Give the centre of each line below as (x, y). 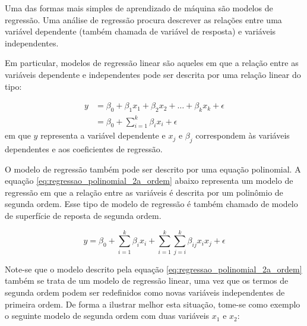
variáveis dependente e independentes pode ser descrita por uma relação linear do (153, 74)
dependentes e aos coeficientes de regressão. (84, 149)
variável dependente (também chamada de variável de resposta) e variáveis (140, 31)
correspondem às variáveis (243, 135)
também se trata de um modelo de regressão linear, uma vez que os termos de (147, 280)
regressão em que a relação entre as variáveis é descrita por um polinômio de (144, 192)
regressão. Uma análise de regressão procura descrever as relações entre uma (143, 19)
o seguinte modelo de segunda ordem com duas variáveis (107, 316)
